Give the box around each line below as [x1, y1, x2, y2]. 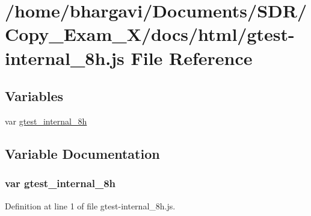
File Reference [131, 45, 253, 70]
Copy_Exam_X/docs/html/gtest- [5, 22, 295, 46]
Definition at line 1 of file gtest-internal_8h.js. [5, 199, 176, 212]
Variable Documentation [5, 144, 160, 162]
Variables [5, 87, 64, 105]
